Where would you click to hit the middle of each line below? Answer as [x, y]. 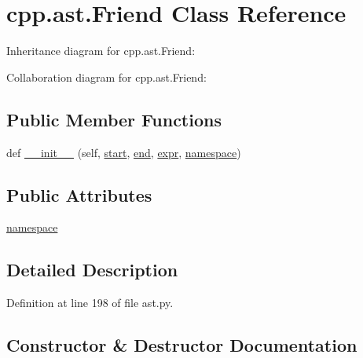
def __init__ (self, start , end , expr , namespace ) [124, 152]
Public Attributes [79, 194]
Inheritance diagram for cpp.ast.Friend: [101, 51]
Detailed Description [92, 270]
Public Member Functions [114, 119]
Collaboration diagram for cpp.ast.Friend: [106, 77]
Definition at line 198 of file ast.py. [90, 303]
